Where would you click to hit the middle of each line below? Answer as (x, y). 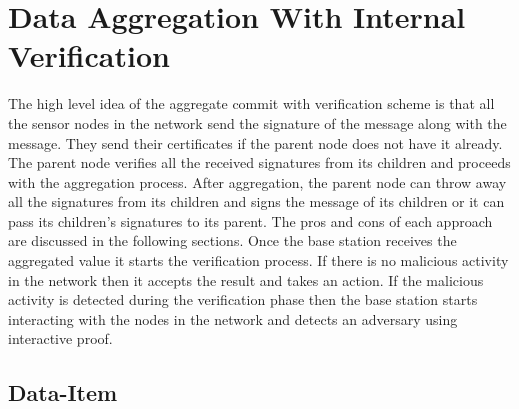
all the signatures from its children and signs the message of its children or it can (256, 201)
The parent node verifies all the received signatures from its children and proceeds (259, 162)
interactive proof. (60, 338)
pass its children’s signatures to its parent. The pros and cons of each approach (250, 220)
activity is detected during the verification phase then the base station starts (243, 299)
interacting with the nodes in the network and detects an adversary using (233, 318)
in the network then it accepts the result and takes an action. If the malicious (246, 279)
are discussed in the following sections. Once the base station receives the (232, 240)
